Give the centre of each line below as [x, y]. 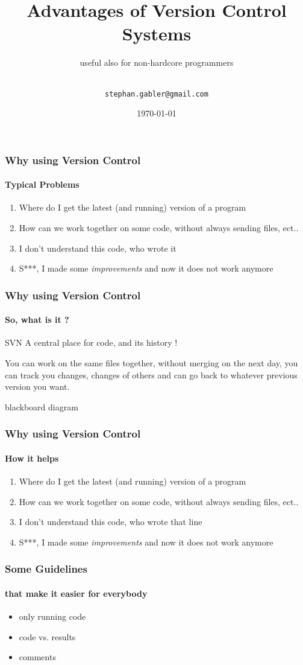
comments [37, 657]
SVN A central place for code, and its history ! [91, 342]
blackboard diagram [42, 406]
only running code [52, 616]
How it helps [32, 458]
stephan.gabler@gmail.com [157, 94]
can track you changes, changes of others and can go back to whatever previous [151, 374]
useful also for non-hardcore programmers [157, 62]
